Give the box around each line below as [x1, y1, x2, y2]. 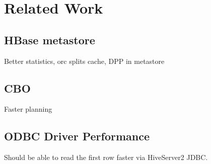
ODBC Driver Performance [4, 128, 150, 144]
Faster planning [4, 104, 52, 114]
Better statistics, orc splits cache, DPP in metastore [4, 55, 165, 66]
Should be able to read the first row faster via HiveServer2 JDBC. [4, 152, 208, 162]
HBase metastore [4, 32, 95, 47]
